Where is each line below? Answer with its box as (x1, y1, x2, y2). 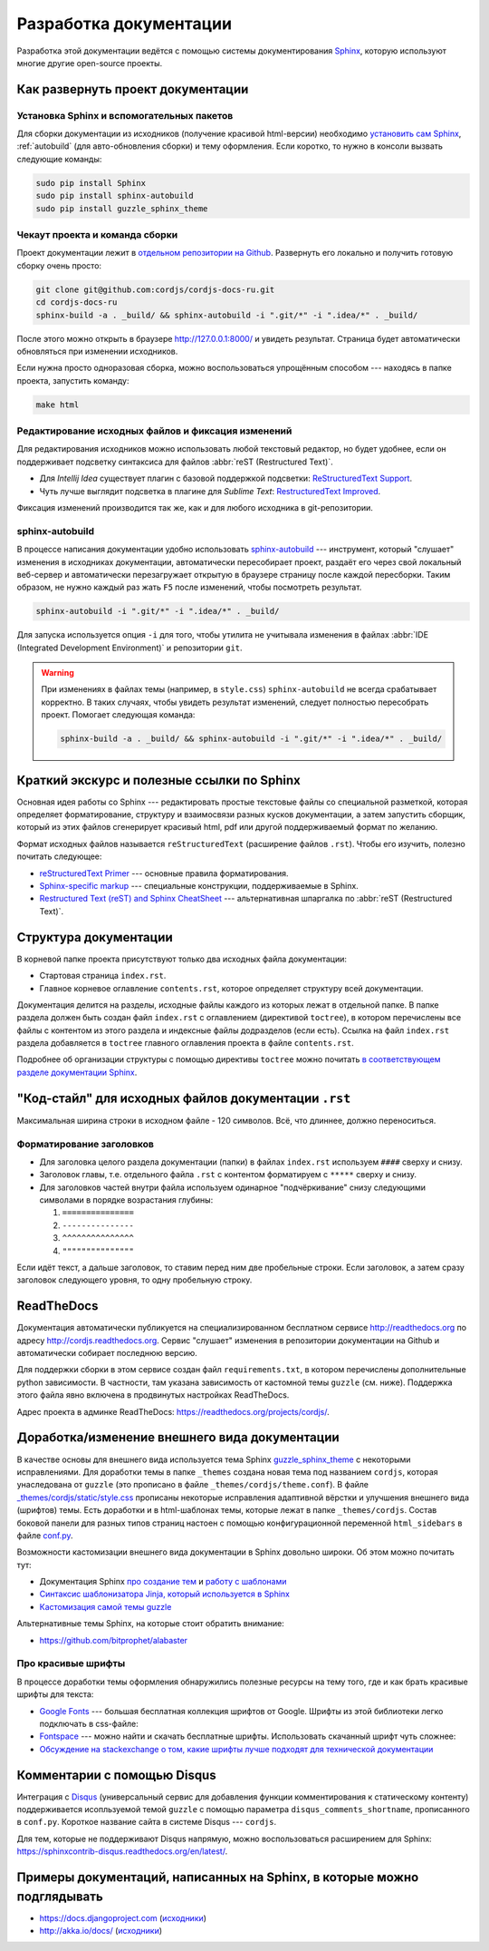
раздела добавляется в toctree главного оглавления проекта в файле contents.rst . (16, 1038, 354, 1049)
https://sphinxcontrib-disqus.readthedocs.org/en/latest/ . (16, 1846, 228, 1857)
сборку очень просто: (16, 259, 102, 271)
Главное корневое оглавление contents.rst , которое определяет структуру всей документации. (39, 982, 424, 993)
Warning (41, 668, 74, 678)
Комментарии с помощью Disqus (16, 1767, 216, 1782)
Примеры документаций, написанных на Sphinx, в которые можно (16, 1869, 419, 1886)
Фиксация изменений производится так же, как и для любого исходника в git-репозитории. (16, 502, 373, 512)
